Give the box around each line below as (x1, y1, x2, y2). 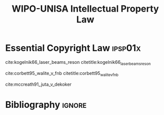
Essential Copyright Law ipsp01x (5, 43, 141, 54)
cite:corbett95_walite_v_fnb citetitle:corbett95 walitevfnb (5, 70, 119, 78)
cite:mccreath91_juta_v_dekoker (5, 81, 72, 87)
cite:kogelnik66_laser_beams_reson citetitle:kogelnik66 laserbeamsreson (5, 59, 151, 66)
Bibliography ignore (5, 99, 87, 110)
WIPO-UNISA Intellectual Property (12, 3, 159, 15)
